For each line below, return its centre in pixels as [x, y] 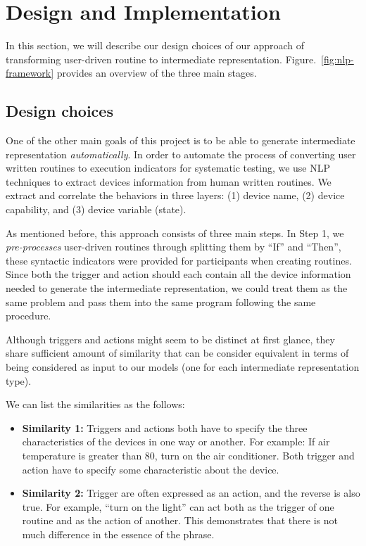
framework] [30, 73]
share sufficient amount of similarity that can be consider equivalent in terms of [177, 353]
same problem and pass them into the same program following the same [161, 301]
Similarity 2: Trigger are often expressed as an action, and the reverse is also [191, 493]
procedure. [29, 316]
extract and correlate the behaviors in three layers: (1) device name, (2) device [175, 195]
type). [19, 380]
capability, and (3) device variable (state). [96, 209]
